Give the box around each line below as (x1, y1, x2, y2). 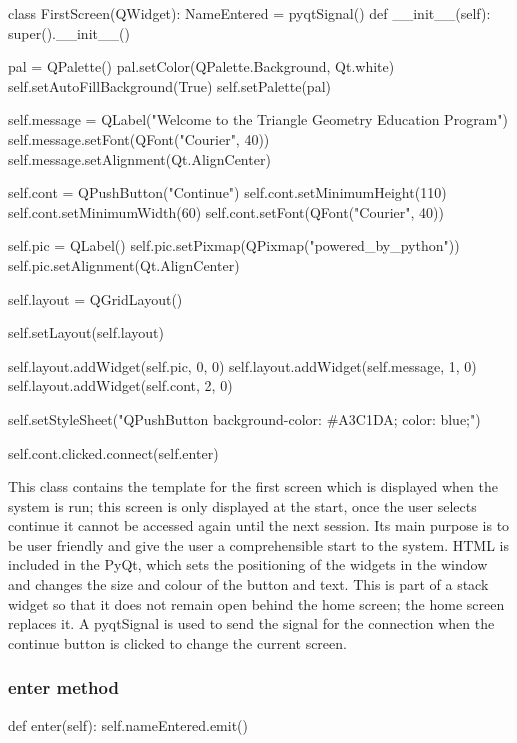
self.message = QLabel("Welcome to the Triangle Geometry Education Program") (8, 109, 508, 130)
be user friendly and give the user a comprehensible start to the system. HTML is (8, 534, 510, 555)
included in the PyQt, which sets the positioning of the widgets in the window (8, 554, 488, 575)
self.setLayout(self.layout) (8, 322, 164, 343)
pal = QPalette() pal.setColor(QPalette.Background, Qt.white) (8, 56, 395, 77)
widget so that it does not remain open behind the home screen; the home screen (8, 593, 505, 614)
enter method (8, 675, 119, 700)
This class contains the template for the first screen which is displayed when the (8, 476, 498, 497)
